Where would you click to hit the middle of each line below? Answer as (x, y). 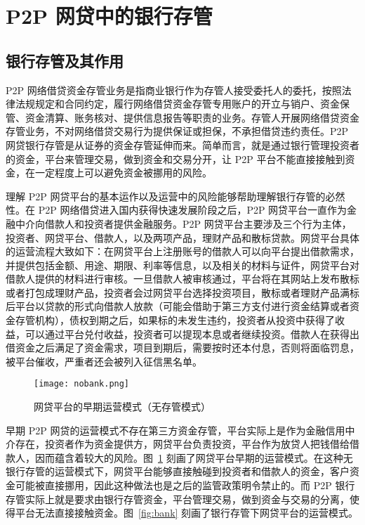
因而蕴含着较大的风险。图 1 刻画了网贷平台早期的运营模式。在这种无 (194, 457)
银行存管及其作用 (65, 60)
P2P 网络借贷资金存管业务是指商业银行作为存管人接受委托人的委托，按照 (174, 90)
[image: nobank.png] (82, 384)
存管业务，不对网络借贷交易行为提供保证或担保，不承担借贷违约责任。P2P (177, 131)
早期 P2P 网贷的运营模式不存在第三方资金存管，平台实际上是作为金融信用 (175, 430)
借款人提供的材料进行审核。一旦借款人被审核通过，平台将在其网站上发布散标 (182, 279)
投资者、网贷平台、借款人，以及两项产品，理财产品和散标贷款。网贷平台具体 (182, 237)
